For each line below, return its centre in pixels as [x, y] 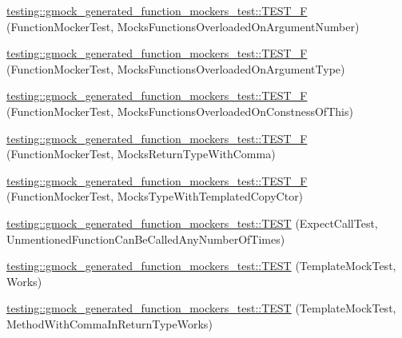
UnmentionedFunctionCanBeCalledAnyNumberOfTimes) [146, 239]
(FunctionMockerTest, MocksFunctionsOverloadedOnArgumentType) [176, 68]
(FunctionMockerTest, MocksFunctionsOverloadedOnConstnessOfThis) [180, 111]
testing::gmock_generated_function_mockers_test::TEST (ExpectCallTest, [192, 223]
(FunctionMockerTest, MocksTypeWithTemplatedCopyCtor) [155, 196]
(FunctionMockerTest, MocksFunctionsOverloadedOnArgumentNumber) [183, 26]
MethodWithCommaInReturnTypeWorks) [109, 323]
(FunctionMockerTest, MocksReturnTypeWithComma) [141, 154]
